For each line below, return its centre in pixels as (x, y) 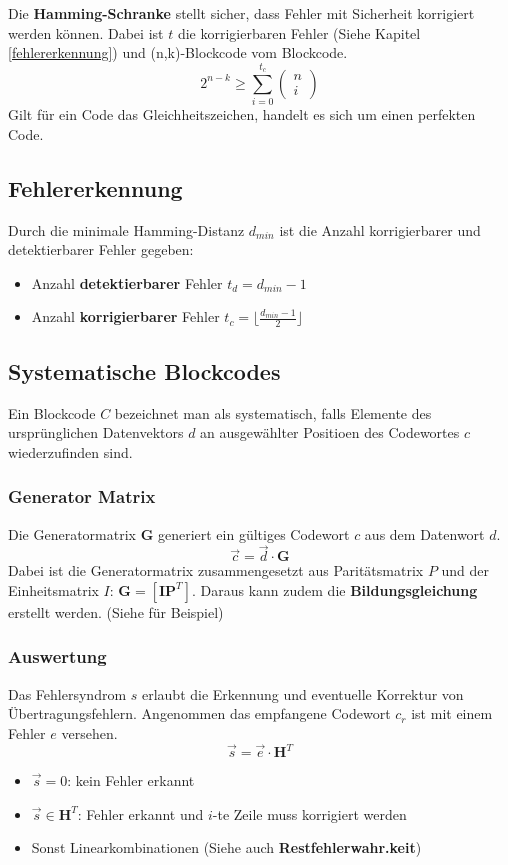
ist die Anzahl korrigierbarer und (380, 229)
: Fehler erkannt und (140, 813)
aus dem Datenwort (424, 533)
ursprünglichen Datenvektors (96, 432)
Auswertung (57, 656)
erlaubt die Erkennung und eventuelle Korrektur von (302, 693)
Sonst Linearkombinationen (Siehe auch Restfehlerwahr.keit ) (226, 847)
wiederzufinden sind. (70, 451)
